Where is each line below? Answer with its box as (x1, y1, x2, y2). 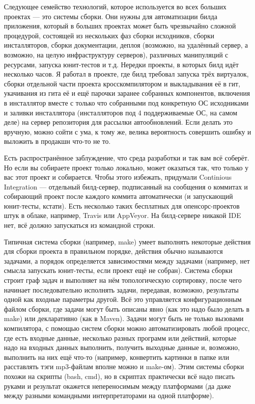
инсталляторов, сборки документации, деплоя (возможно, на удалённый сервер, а (4, 40, 248, 50)
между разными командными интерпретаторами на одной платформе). (4, 390, 214, 401)
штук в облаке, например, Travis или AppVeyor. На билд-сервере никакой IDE (4, 210, 241, 220)
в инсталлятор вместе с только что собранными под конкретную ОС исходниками (4, 97, 249, 108)
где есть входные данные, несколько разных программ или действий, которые (4, 332, 236, 343)
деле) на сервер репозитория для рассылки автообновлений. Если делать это (4, 117, 233, 127)
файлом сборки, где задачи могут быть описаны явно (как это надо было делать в (4, 303, 250, 314)
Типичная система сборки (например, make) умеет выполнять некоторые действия (4, 236, 251, 246)
